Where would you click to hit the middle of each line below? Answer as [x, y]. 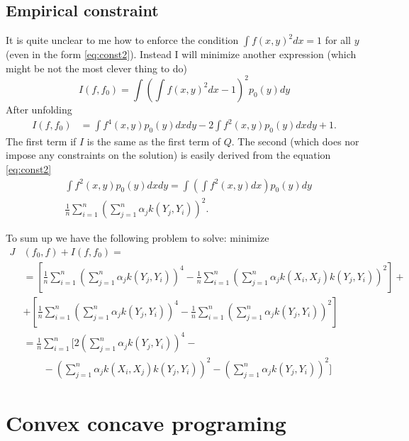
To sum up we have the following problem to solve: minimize [138, 238]
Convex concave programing [146, 423]
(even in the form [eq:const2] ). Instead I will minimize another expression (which [181, 54]
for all [338, 40]
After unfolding [39, 109]
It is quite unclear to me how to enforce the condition [122, 40]
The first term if [41, 141]
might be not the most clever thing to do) [96, 68]
